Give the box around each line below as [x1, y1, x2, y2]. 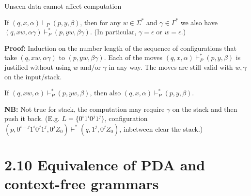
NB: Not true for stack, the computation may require [4, 104, 165, 114]
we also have [180, 17, 218, 27]
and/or [80, 61, 101, 72]
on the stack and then [172, 104, 237, 114]
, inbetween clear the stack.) [119, 123, 203, 134]
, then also [90, 88, 121, 98]
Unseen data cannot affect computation [4, 1, 122, 11]
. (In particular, [90, 27, 137, 37]
